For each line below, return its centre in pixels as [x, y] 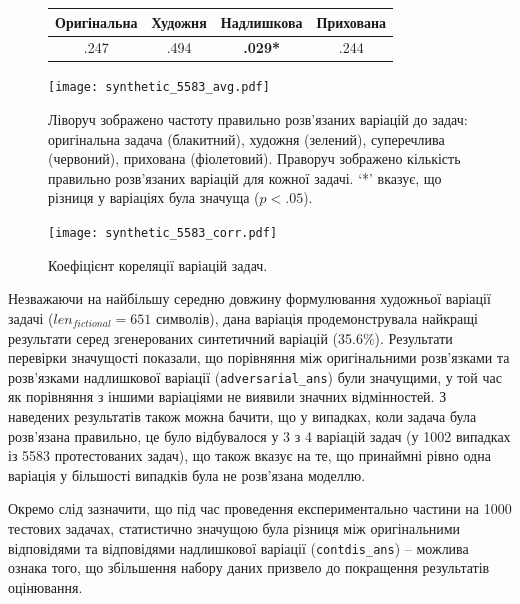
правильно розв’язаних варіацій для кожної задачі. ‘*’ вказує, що [245, 177]
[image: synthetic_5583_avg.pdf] [159, 87]
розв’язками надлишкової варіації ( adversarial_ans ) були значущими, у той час [255, 376]
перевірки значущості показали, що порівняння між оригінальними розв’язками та [259, 357]
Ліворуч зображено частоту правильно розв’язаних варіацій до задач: [258, 119]
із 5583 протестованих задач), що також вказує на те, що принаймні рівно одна [249, 455]
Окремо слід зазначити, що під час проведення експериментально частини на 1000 [260, 508]
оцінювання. [45, 586]
